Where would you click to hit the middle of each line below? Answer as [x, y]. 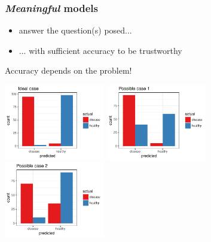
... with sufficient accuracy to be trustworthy [100, 50]
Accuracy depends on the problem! [68, 70]
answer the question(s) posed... [75, 30]
